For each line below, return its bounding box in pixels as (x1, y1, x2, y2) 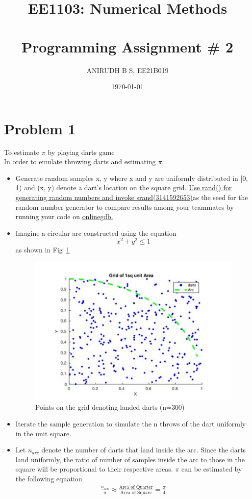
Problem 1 (4, 118, 76, 138)
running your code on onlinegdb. (15, 211, 113, 222)
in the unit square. (15, 428, 72, 438)
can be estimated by (181, 464, 242, 474)
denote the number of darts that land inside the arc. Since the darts (41, 445, 246, 455)
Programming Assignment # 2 (22, 36, 233, 56)
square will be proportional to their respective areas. (15, 464, 173, 474)
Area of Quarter (119, 484, 153, 490)
